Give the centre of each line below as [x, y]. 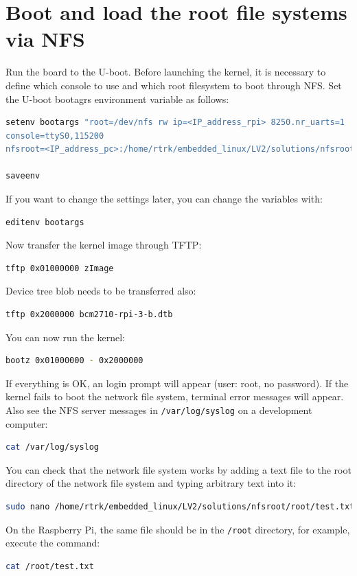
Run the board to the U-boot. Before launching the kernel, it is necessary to [166, 72]
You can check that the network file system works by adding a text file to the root [178, 469]
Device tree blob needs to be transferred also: [101, 291]
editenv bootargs [45, 222]
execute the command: [53, 543]
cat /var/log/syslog [53, 447]
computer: [27, 423]
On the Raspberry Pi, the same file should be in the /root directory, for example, [178, 529]
